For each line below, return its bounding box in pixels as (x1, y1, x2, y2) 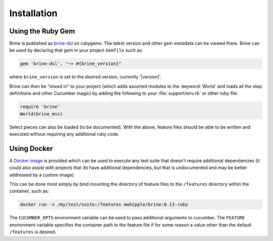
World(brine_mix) (20, 111, 63, 116)
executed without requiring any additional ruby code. (9, 131, 120, 137)
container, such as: (9, 188, 49, 194)
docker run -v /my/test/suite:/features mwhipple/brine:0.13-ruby (20, 202, 188, 208)
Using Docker (9, 144, 53, 153)
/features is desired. (9, 229, 57, 235)
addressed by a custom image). (9, 172, 75, 178)
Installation (9, 8, 58, 19)
